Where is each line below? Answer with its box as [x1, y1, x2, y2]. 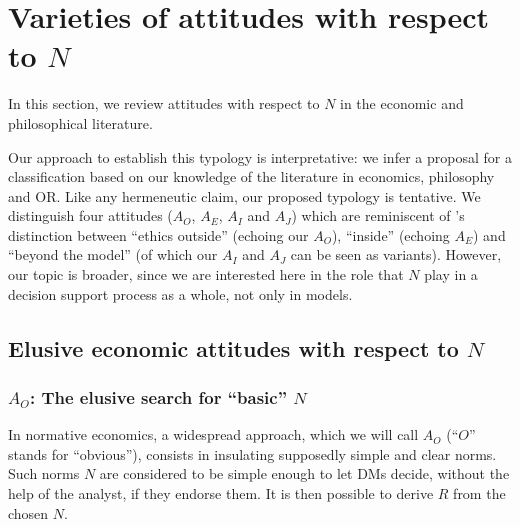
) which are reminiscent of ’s [291, 205, 465, 226]
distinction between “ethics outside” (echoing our [8, 224, 309, 245]
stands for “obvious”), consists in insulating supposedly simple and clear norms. [8, 443, 497, 464]
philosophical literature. [8, 112, 153, 133]
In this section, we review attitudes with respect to [8, 93, 320, 114]
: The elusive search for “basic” [29, 384, 288, 409]
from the [453, 483, 506, 504]
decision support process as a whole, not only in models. [8, 283, 353, 304]
